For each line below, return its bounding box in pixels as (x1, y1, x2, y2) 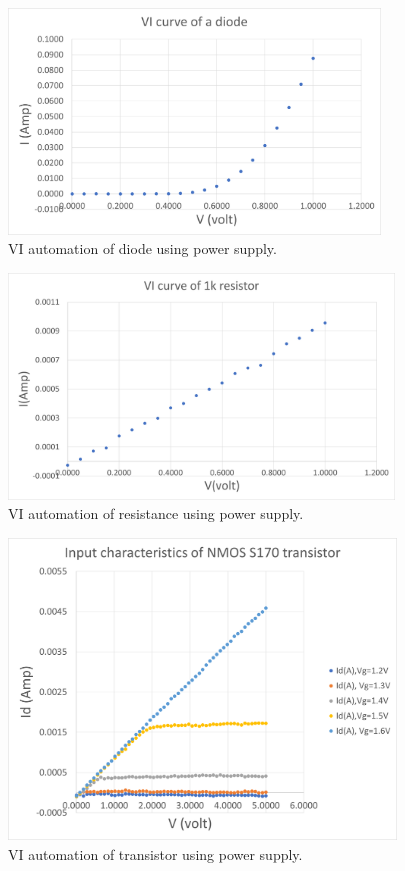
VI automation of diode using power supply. (8, 238, 277, 259)
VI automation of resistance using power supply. (8, 503, 304, 524)
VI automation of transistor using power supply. (8, 843, 303, 864)
